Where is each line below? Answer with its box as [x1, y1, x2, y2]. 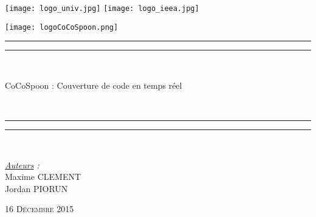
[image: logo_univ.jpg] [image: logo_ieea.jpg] [5, 4, 199, 13]
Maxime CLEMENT [5, 170, 81, 183]
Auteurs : [5, 158, 39, 171]
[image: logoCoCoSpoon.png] [5, 22, 118, 32]
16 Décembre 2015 [5, 202, 74, 215]
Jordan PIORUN [5, 182, 68, 195]
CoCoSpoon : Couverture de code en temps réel [5, 78, 182, 91]
